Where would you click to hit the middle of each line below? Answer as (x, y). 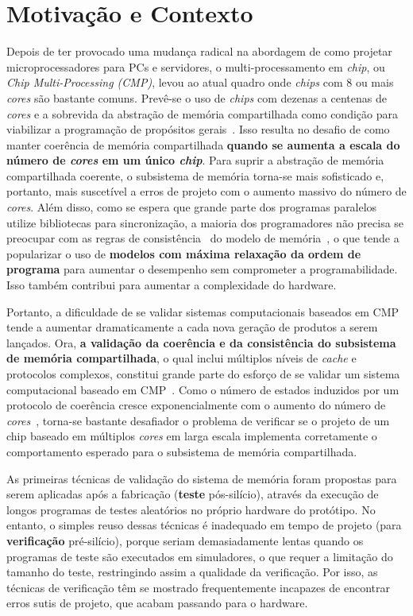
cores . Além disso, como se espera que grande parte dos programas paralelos (192, 207)
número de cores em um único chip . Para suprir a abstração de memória (195, 160)
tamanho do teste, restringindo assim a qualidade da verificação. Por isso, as (192, 572)
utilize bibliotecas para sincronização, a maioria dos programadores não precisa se (205, 222)
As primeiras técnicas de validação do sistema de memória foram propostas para (202, 478)
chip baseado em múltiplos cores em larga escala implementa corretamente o (192, 436)
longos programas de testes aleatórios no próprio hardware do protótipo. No (191, 509)
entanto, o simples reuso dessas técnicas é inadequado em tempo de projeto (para (204, 525)
